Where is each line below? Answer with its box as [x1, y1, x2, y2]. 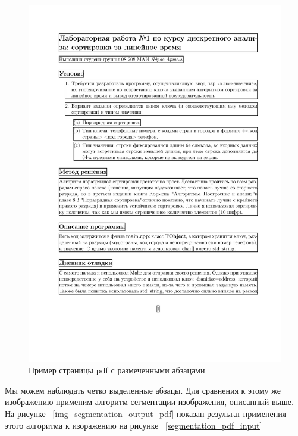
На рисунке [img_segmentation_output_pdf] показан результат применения [5, 407, 287, 420]
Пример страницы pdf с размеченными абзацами [29, 364, 205, 376]
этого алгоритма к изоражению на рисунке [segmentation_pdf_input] [5, 419, 262, 431]
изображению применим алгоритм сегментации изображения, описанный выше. [5, 395, 294, 408]
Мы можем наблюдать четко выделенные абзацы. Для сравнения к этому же [5, 384, 281, 396]
